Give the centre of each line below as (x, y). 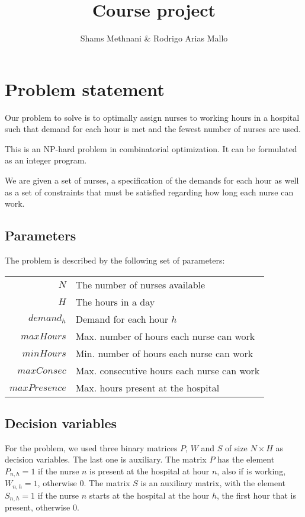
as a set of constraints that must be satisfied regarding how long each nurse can (149, 192)
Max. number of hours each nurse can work (165, 336)
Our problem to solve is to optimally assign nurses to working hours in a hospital (152, 117)
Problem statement (85, 89)
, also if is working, (251, 471)
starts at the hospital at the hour (149, 495)
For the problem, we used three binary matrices (91, 447)
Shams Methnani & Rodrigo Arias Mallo (154, 38)
